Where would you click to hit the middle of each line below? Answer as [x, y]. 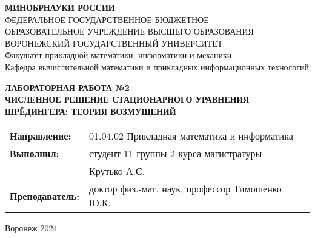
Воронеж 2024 [31, 228]
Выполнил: [35, 154]
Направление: [41, 136]
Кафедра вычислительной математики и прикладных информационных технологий [157, 66]
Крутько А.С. [117, 171]
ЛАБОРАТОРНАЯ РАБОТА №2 [67, 87]
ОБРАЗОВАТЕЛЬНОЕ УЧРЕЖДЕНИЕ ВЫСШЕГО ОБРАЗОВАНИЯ [129, 31]
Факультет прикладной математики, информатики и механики [118, 55]
